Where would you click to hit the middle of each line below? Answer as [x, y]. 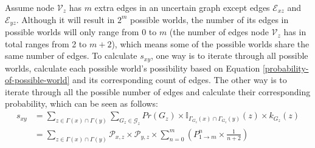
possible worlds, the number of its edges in [209, 19]
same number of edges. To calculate [71, 55]
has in [295, 32]
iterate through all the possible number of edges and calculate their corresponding [158, 91]
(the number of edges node [219, 32]
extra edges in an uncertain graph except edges [182, 7]
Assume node [30, 7]
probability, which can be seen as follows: [81, 103]
